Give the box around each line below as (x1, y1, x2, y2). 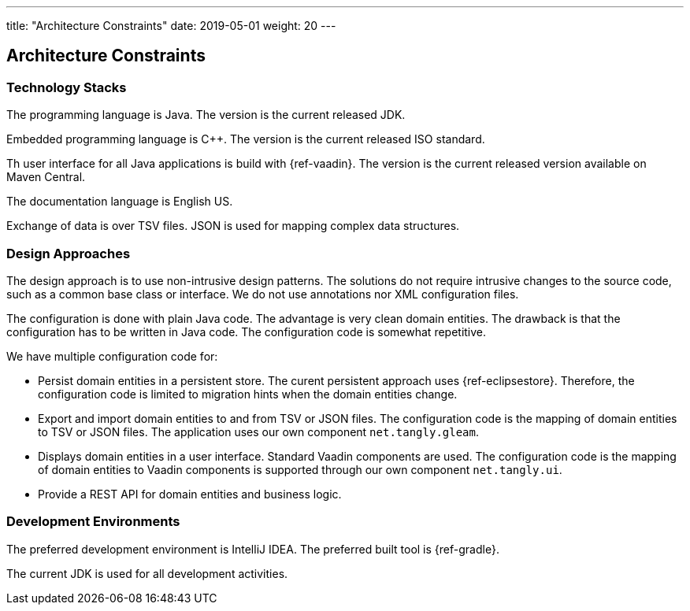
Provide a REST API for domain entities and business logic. (38, 487, 342, 501)
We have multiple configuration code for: (6, 349, 218, 363)
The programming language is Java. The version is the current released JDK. (6, 108, 406, 122)
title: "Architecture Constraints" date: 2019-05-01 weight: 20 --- (6, 19, 336, 32)
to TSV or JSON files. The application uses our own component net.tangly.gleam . (38, 424, 480, 439)
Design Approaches (6, 245, 131, 261)
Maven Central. (6, 170, 86, 184)
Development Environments (6, 513, 180, 530)
